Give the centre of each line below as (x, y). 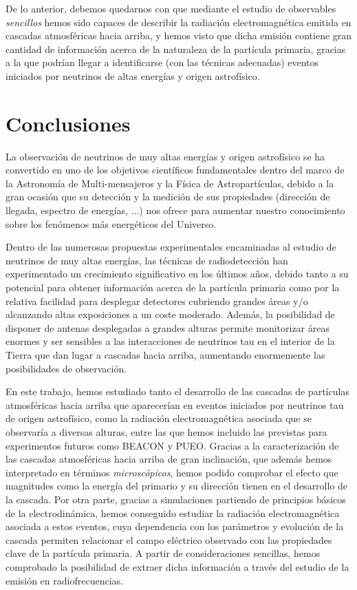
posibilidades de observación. (66, 368)
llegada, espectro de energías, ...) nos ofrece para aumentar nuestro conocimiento (175, 210)
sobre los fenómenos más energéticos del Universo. (111, 223)
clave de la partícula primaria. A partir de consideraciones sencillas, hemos (163, 553)
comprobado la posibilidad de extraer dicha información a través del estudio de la (177, 566)
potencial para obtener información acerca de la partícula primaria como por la (173, 287)
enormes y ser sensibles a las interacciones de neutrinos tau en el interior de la (170, 341)
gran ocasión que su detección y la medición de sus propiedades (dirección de (168, 197)
